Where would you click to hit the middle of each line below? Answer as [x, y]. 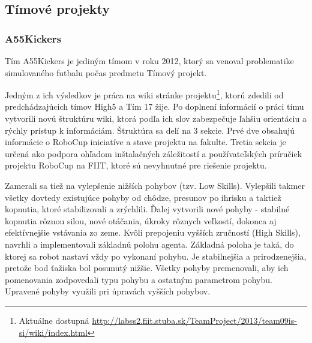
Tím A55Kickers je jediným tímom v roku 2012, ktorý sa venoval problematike [149, 61]
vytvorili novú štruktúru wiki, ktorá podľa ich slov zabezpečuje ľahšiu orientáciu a [156, 118]
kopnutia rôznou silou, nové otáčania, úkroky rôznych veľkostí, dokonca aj [141, 220]
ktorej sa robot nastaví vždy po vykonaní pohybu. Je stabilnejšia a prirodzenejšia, [156, 256]
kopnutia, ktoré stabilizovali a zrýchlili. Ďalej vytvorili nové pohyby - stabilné [147, 209]
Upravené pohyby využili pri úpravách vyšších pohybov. [108, 291]
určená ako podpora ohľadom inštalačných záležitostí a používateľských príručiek [154, 153]
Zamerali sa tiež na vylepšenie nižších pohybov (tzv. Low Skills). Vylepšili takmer [155, 185]
